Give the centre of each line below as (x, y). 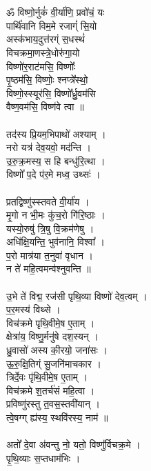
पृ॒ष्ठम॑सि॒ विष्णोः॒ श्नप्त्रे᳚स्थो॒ (47, 80)
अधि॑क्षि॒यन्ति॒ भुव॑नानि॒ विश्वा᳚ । (56, 242)
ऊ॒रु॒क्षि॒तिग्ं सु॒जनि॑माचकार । (54, 363)
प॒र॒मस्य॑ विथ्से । (33, 309)
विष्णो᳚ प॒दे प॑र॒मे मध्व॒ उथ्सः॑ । (53, 174)
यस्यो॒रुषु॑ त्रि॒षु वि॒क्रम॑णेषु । (50, 228)
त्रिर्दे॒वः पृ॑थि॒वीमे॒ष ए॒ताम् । (47, 377)
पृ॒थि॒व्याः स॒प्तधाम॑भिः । (43, 458)
